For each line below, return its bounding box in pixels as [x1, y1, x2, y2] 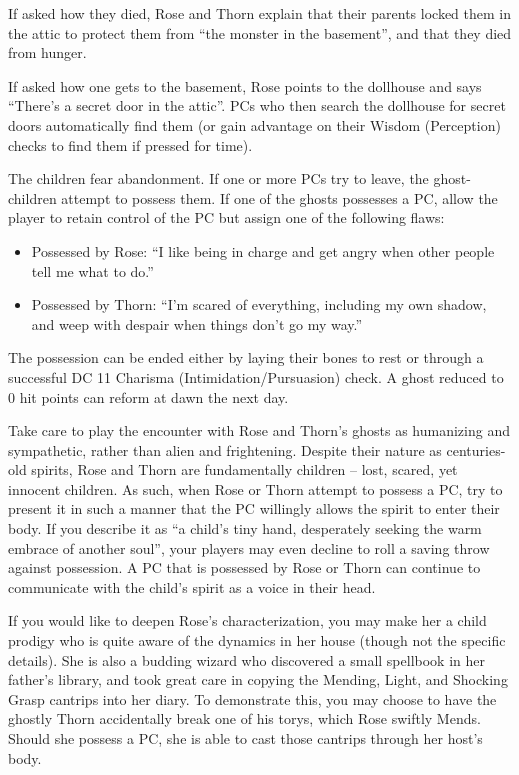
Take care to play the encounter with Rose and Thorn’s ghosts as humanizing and [8, 420, 510, 441]
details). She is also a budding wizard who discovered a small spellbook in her [8, 649, 485, 670]
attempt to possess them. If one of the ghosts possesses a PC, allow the [61, 187, 498, 208]
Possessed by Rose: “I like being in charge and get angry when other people [31, 240, 495, 261]
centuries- [446, 439, 506, 460]
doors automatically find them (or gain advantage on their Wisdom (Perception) [8, 114, 501, 135]
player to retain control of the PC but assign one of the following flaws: [8, 207, 445, 228]
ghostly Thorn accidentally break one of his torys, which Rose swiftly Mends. [8, 708, 481, 729]
